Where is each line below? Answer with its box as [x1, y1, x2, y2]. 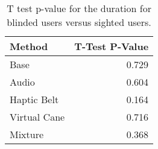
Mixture [10, 127, 44, 141]
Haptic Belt [10, 92, 59, 106]
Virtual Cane [10, 110, 65, 124]
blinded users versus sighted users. [7, 15, 151, 29]
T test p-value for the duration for [7, 1, 151, 15]
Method [10, 39, 48, 53]
